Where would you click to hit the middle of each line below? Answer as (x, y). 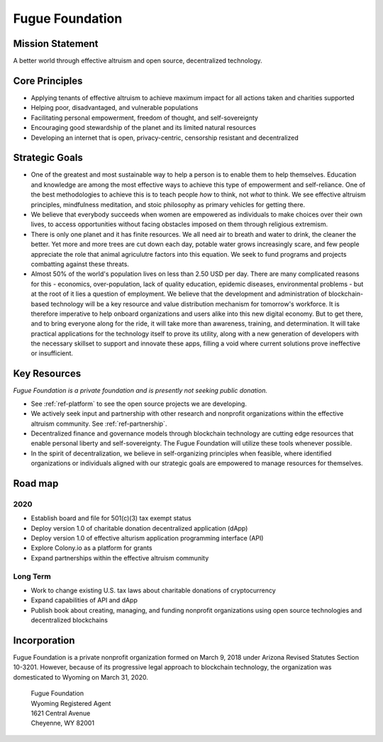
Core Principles (48, 81)
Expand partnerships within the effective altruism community (120, 558)
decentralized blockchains (69, 620)
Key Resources (47, 373)
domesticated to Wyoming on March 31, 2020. (81, 677)
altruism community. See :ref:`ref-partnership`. (99, 423)
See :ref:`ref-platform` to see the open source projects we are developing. (139, 404)
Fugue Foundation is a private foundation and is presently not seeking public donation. (140, 391)
